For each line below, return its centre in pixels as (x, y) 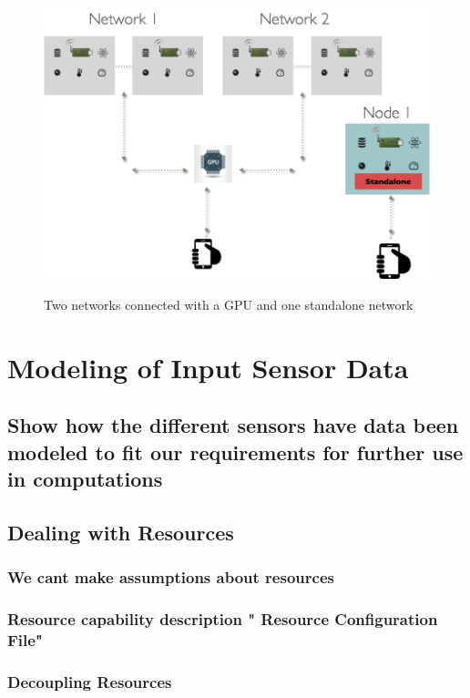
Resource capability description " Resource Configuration (223, 619)
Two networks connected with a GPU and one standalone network (229, 305)
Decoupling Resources (90, 681)
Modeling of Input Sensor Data (208, 367)
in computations (85, 479)
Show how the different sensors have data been (233, 425)
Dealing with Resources (121, 532)
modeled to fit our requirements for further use (235, 452)
